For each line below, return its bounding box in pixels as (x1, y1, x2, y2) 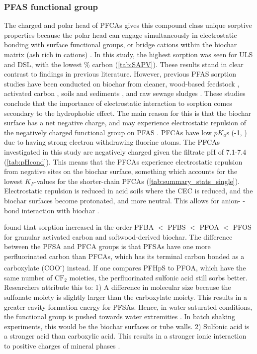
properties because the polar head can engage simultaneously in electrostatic (4, 29, 237, 40)
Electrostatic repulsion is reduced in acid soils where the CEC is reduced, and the (4, 185, 253, 196)
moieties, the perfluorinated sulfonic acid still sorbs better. (69, 272, 248, 282)
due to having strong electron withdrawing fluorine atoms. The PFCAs (4, 137, 220, 147)
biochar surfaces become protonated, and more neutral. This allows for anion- (4, 195, 241, 205)
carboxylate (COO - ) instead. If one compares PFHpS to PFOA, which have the (4, 261, 246, 273)
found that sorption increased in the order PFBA (4, 222, 154, 232)
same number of (4, 272, 53, 282)
